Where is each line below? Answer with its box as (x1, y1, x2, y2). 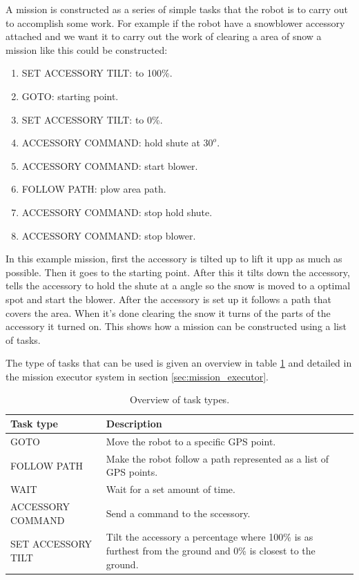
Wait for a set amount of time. (106, 482, 235, 496)
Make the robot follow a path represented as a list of (106, 451, 329, 465)
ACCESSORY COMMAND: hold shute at (21, 135, 200, 150)
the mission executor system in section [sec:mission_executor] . (6, 369, 269, 383)
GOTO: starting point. (21, 88, 119, 103)
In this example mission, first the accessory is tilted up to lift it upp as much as (6, 251, 342, 266)
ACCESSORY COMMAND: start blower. (21, 158, 198, 173)
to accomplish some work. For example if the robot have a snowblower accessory (6, 15, 345, 30)
